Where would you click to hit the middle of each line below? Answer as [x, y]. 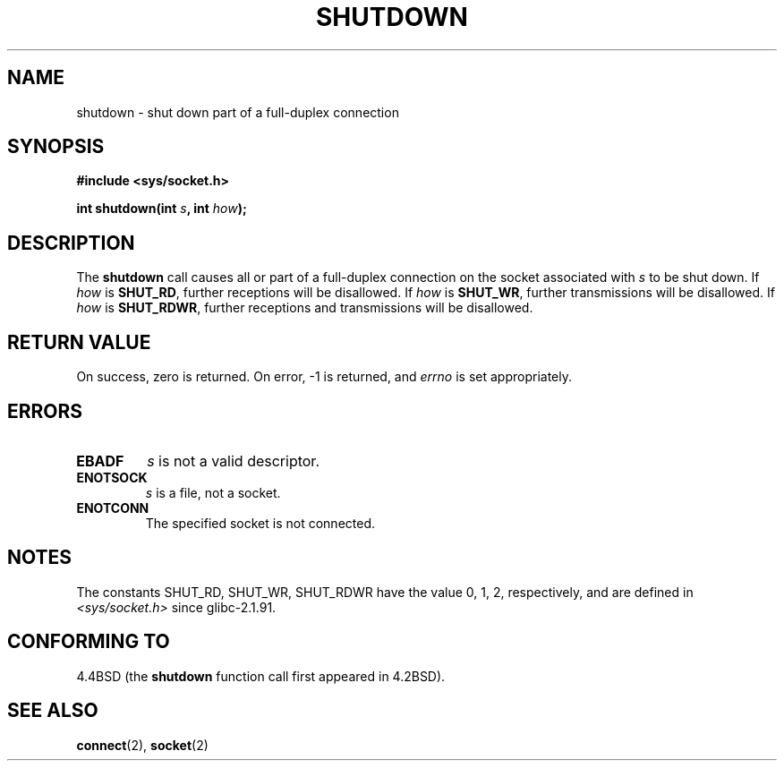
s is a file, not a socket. [213, 492]
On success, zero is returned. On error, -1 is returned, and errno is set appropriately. [324, 377]
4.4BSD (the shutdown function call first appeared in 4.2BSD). [261, 676]
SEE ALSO [53, 711]
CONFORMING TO [89, 642]
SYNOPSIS [56, 147]
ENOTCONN [113, 508]
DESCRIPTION [71, 243]
